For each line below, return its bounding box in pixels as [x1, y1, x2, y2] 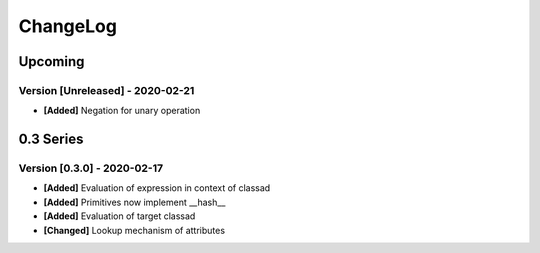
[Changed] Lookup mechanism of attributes [43, 224, 225, 236]
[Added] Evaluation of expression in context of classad [43, 182, 271, 194]
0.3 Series [18, 131, 84, 148]
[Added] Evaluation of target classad [43, 210, 196, 222]
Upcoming [18, 53, 85, 70]
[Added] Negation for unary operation [43, 105, 201, 117]
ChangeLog [18, 15, 117, 37]
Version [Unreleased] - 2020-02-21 [18, 83, 195, 97]
